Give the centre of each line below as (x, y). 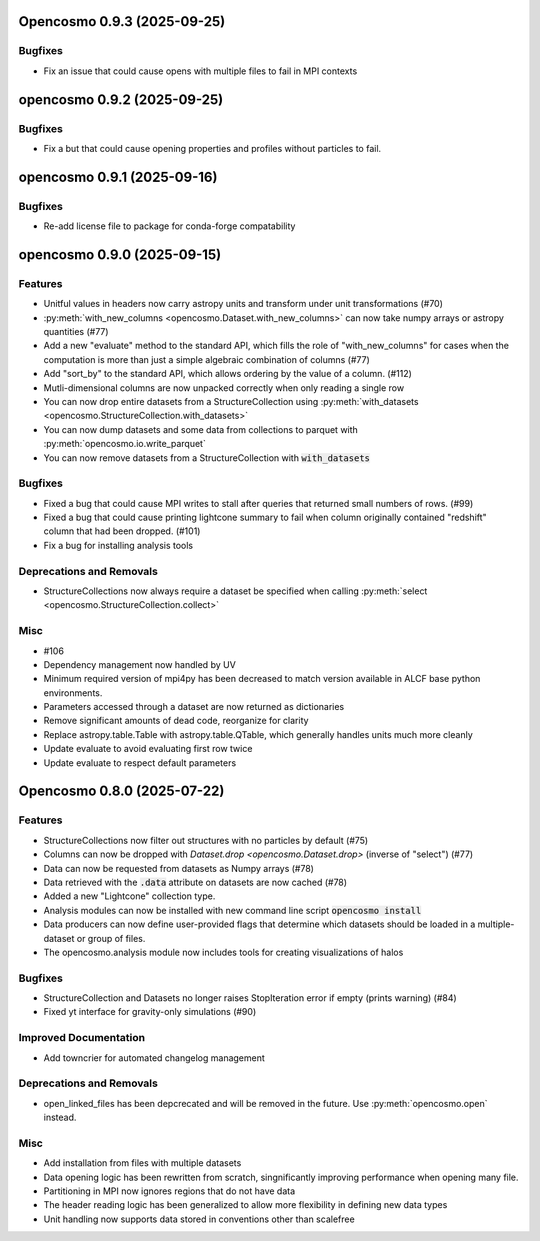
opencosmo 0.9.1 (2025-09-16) (118, 176)
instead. (60, 1117)
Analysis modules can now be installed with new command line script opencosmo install (232, 910)
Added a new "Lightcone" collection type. (129, 896)
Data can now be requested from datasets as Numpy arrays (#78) (179, 868)
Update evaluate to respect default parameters (140, 762)
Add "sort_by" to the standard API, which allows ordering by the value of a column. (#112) (227, 374)
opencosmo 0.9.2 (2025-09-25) (121, 99)
